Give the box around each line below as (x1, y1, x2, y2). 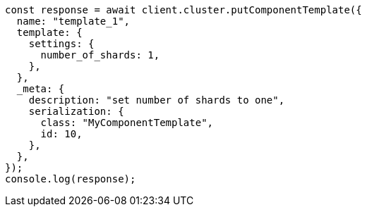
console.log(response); (5, 173, 136, 185)
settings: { (28, 38, 95, 49)
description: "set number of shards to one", (28, 94, 285, 106)
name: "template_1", (16, 15, 131, 27)
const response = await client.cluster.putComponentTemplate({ (5, 4, 362, 15)
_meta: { (16, 83, 65, 94)
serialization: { (28, 106, 124, 117)
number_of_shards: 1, (40, 49, 160, 61)
